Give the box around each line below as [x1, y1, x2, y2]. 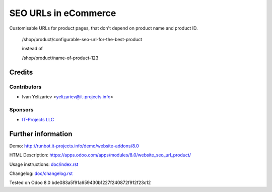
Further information [9, 129, 73, 138]
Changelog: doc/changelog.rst [9, 170, 73, 176]
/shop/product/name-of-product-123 [22, 55, 99, 61]
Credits [9, 68, 33, 76]
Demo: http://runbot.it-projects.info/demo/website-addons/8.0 [9, 143, 140, 149]
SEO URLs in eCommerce [9, 8, 116, 19]
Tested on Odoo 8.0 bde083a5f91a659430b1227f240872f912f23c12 [9, 179, 151, 185]
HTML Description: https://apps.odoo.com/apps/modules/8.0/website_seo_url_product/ [9, 152, 191, 158]
